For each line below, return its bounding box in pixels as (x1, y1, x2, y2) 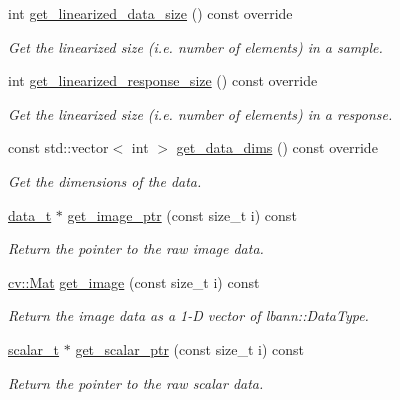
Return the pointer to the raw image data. (8, 238, 264, 259)
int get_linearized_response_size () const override (8, 70, 318, 91)
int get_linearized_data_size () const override (8, 3, 293, 23)
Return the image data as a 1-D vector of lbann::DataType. (8, 305, 369, 326)
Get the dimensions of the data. (8, 170, 202, 191)
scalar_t (8, 338, 60, 359)
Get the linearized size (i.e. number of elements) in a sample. (8, 36, 383, 57)
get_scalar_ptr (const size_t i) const (75, 338, 305, 359)
